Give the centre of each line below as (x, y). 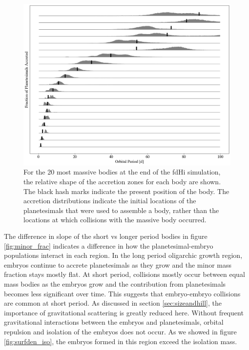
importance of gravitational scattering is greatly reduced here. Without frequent (124, 312)
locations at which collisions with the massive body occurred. (115, 220)
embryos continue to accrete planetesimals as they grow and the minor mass (118, 264)
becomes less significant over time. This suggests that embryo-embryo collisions (122, 293)
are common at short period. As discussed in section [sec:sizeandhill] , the (113, 303)
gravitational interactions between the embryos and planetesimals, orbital (114, 322)
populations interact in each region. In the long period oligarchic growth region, (123, 255)
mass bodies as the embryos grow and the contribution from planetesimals (115, 283)
